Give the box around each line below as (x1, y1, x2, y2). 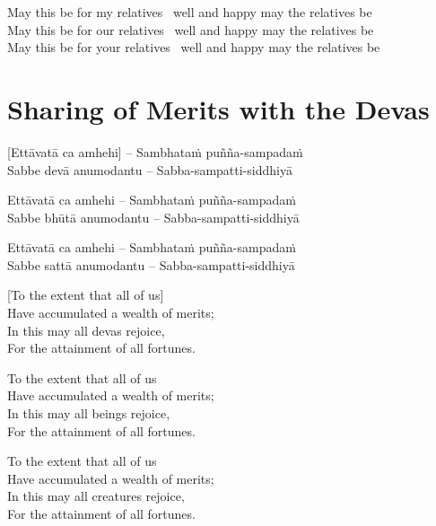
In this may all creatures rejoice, (7, 487, 185, 505)
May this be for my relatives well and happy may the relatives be (7, 3, 372, 21)
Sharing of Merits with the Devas (7, 90, 430, 127)
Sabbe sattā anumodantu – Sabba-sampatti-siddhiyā (7, 255, 295, 274)
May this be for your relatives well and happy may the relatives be (7, 38, 380, 57)
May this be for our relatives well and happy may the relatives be (7, 20, 374, 39)
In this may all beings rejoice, (7, 404, 170, 423)
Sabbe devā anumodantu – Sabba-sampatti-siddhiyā (7, 160, 292, 179)
